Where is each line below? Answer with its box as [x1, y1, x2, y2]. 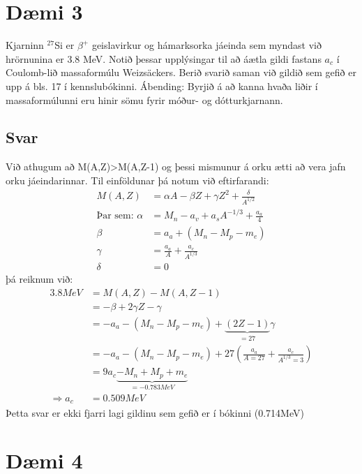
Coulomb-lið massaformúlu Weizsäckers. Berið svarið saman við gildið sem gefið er [6, 65, 356, 80]
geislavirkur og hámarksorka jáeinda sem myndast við [91, 38, 322, 52]
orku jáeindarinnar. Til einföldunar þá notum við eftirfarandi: [6, 172, 269, 187]
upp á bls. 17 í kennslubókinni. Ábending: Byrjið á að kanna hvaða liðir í [6, 78, 318, 93]
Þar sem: [96, 211, 134, 221]
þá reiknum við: [6, 271, 73, 286]
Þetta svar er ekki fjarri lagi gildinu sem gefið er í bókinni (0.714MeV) [6, 405, 304, 420]
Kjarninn [6, 38, 44, 52]
